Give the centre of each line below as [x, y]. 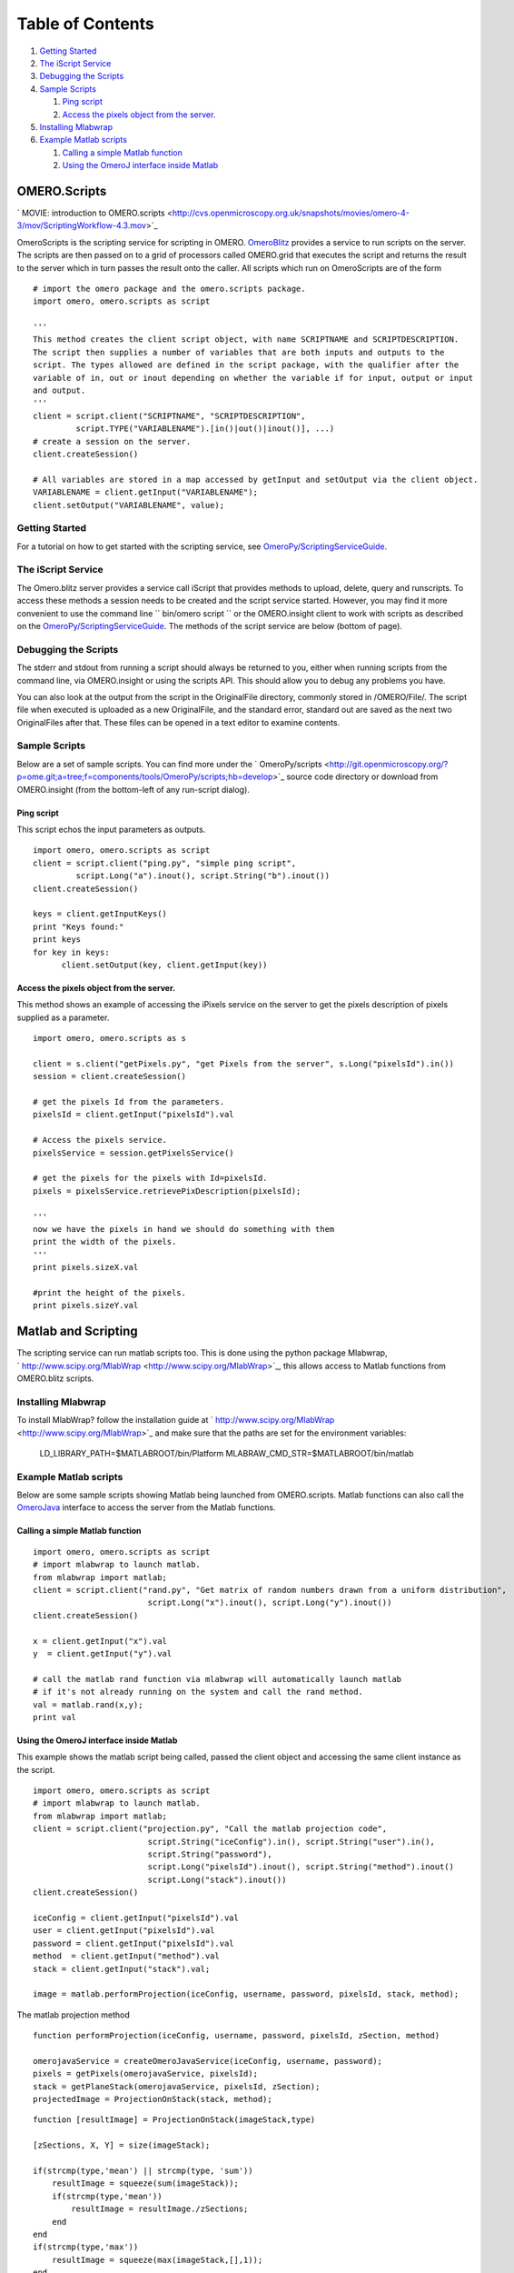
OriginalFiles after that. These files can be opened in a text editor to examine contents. [178, 722]
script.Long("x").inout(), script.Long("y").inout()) [270, 1603]
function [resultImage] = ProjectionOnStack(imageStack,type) [174, 2120]
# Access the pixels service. [100, 1140]
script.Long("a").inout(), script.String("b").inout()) [203, 876]
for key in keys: [71, 952]
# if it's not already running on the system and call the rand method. [198, 1692]
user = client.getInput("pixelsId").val [124, 1931]
